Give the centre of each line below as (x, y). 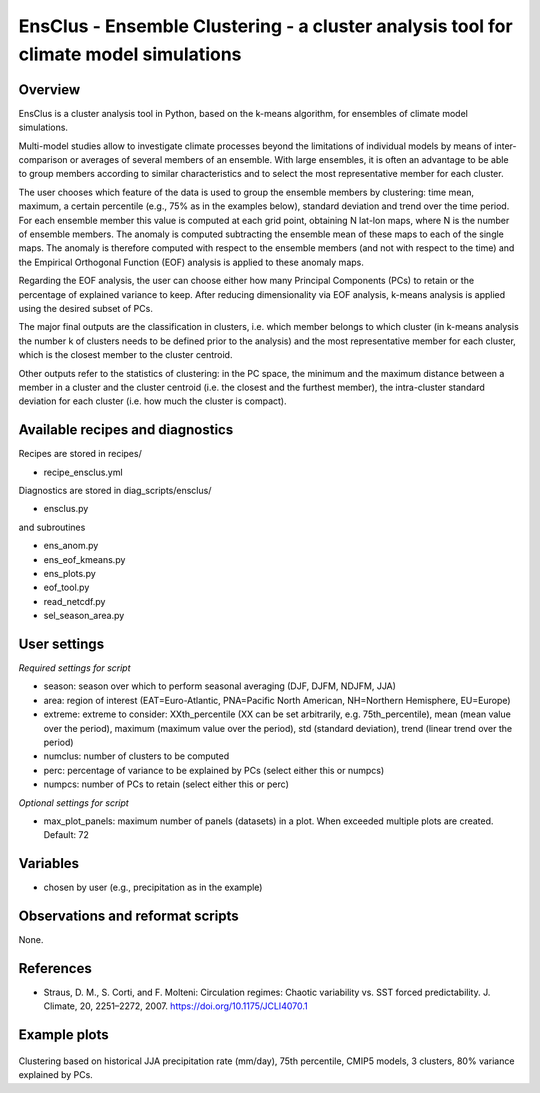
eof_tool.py (66, 587)
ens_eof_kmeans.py (84, 559)
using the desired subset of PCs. (86, 308)
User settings (61, 643)
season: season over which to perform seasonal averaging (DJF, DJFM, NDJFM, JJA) (220, 686)
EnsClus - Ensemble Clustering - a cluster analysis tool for (266, 26)
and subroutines (52, 527)
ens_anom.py (71, 546)
